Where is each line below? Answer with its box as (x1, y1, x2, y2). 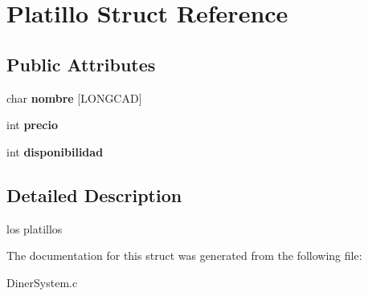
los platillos (6, 220, 63, 237)
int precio (6, 116, 59, 133)
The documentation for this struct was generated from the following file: (6, 247, 362, 264)
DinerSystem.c (6, 274, 78, 290)
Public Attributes (6, 51, 156, 76)
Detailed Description (6, 182, 182, 207)
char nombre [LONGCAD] (6, 89, 142, 106)
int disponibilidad (6, 143, 104, 160)
